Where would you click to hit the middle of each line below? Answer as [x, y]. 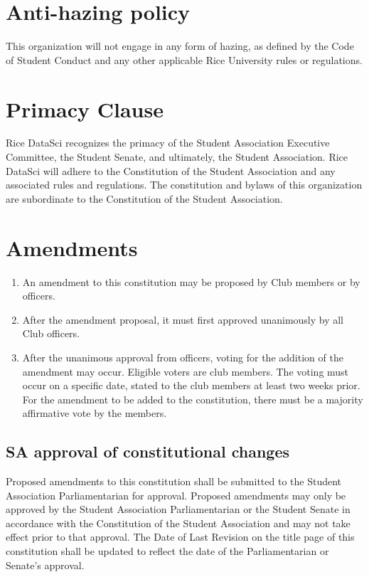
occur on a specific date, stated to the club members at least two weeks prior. [191, 385]
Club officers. [51, 333]
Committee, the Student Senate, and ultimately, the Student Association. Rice [177, 157]
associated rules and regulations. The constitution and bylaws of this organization [184, 185]
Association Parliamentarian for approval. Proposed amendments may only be [176, 495]
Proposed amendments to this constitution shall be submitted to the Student [174, 481]
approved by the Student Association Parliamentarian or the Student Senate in [178, 509]
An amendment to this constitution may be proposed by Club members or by [191, 281]
